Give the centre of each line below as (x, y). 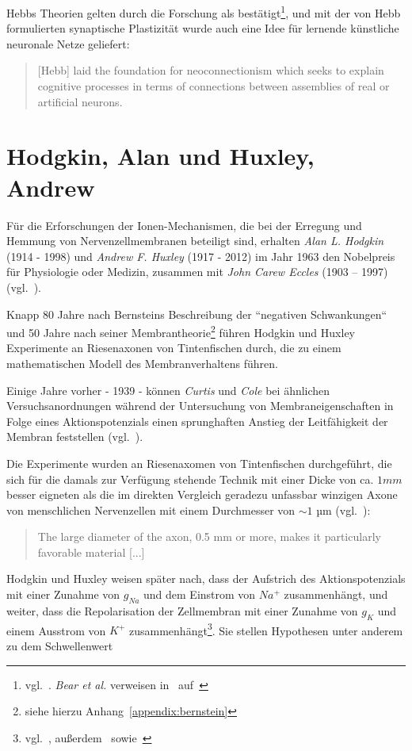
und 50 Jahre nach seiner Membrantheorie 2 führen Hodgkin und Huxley (181, 331)
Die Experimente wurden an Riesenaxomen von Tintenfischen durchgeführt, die (199, 463)
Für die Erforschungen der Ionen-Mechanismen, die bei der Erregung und (184, 225)
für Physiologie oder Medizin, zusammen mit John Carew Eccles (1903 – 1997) (197, 272)
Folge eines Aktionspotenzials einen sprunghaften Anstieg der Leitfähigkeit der (197, 421)
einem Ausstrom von (56, 630)
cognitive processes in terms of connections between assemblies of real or (214, 86)
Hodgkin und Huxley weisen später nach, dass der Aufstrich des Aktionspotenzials (206, 579)
